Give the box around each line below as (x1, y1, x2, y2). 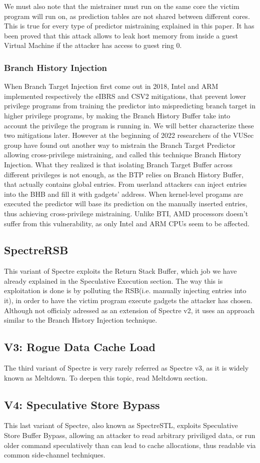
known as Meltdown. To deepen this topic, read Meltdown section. (4, 372, 208, 383)
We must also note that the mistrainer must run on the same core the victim (4, 1, 239, 11)
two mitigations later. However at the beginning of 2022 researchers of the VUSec (4, 130, 254, 140)
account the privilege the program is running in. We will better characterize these (4, 120, 254, 130)
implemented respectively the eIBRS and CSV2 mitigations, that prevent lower (4, 90, 246, 101)
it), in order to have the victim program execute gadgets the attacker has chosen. (4, 295, 252, 306)
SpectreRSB (4, 242, 68, 258)
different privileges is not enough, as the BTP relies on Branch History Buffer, (4, 169, 243, 179)
